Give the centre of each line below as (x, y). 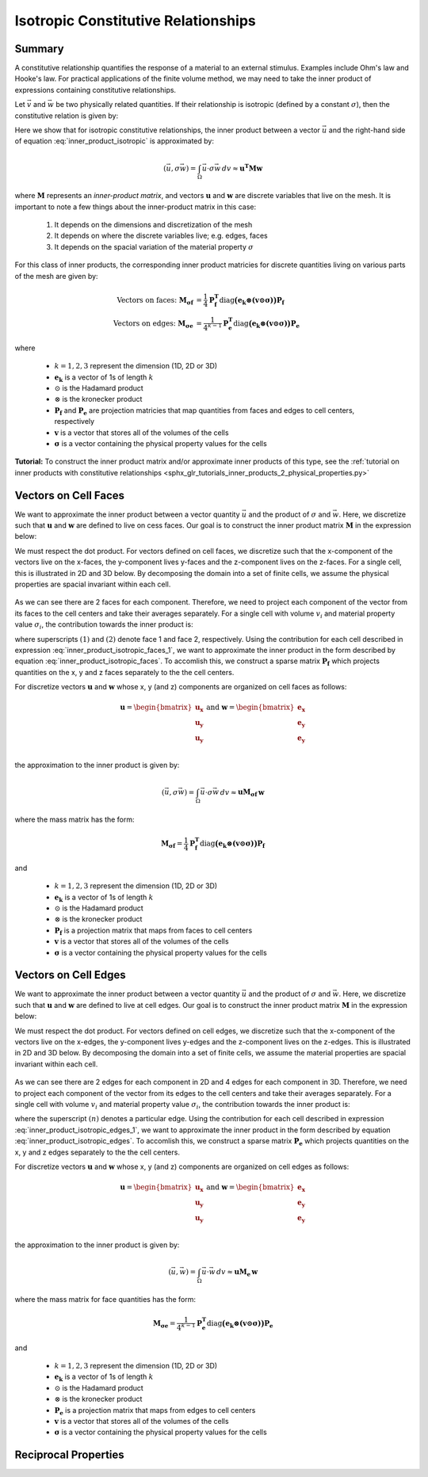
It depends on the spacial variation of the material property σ (154, 246)
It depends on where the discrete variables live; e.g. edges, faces (161, 236)
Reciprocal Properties (69, 1455)
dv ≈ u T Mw (243, 167)
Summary (39, 49)
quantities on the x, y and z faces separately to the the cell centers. (124, 672)
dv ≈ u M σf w (242, 793)
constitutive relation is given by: (67, 116)
